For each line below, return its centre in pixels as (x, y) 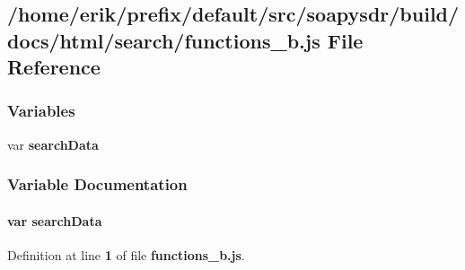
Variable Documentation (97, 184)
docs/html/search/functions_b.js (164, 40)
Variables (41, 111)
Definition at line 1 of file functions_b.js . (126, 255)
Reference (54, 67)
